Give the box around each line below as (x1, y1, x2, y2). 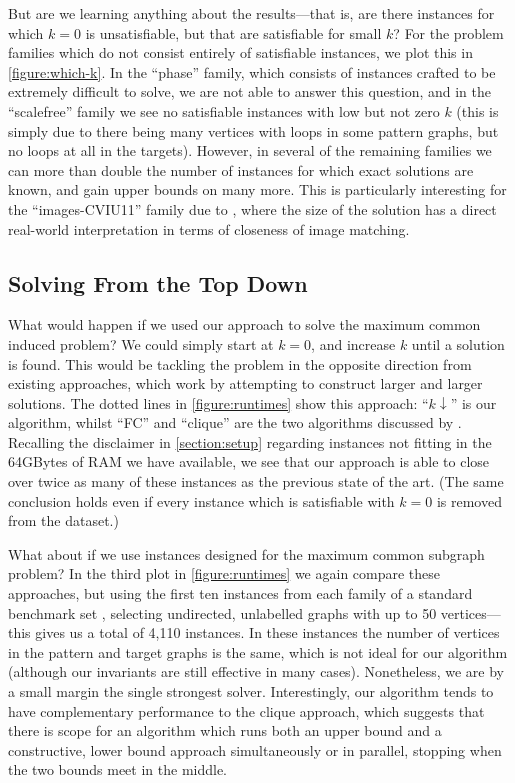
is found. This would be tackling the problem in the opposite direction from (8, 353, 472, 374)
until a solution (411, 333, 505, 354)
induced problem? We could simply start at (8, 333, 274, 354)
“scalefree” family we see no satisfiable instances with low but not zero (8, 100, 440, 121)
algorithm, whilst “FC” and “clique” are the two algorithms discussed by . (8, 412, 462, 433)
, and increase (311, 333, 396, 354)
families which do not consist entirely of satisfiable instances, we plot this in (8, 42, 473, 63)
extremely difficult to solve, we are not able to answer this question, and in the (8, 81, 491, 102)
